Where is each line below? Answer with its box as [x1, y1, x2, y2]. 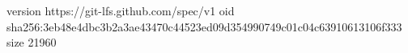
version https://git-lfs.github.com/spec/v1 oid [6, 2, 235, 18]
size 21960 [6, 34, 57, 51]
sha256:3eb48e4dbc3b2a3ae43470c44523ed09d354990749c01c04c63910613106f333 [6, 18, 402, 35]
